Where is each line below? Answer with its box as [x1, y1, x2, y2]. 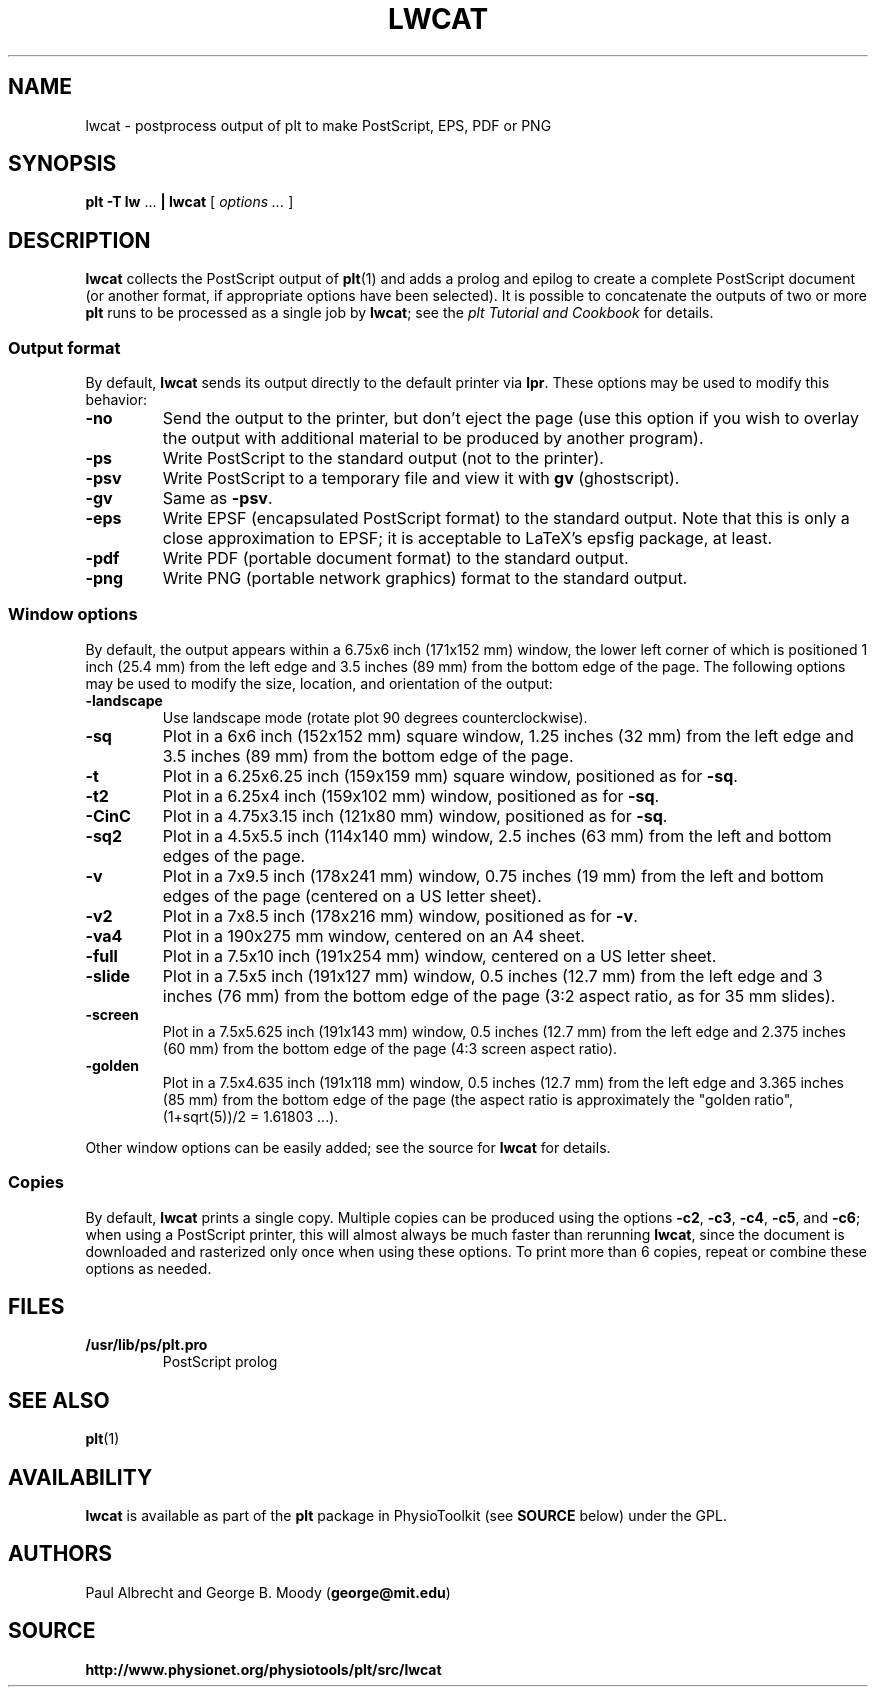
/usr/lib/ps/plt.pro [85, 1336, 208, 1354]
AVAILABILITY [8, 1464, 153, 1490]
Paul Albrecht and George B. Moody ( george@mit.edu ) [85, 1583, 451, 1601]
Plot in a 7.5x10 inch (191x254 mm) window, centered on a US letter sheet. [162, 945, 717, 966]
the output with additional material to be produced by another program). [162, 428, 704, 449]
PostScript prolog [162, 1353, 278, 1371]
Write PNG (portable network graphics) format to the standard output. [162, 568, 688, 589]
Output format [8, 337, 121, 358]
